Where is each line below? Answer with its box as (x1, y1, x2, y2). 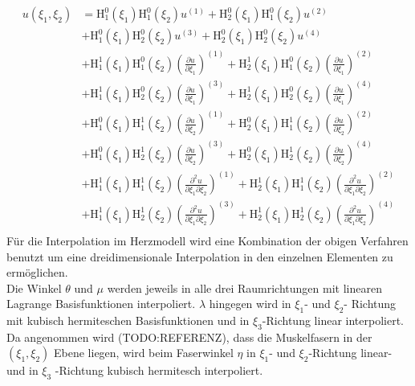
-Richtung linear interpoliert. (262, 312, 404, 329)
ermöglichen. (6, 264, 68, 281)
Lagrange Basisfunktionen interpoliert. (6, 295, 196, 312)
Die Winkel (6, 279, 62, 296)
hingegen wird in (209, 295, 291, 312)
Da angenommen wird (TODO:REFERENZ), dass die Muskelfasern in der (6, 328, 372, 345)
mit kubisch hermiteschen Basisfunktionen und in (6, 312, 250, 329)
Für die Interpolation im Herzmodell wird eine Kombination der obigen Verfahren (6, 232, 409, 248)
